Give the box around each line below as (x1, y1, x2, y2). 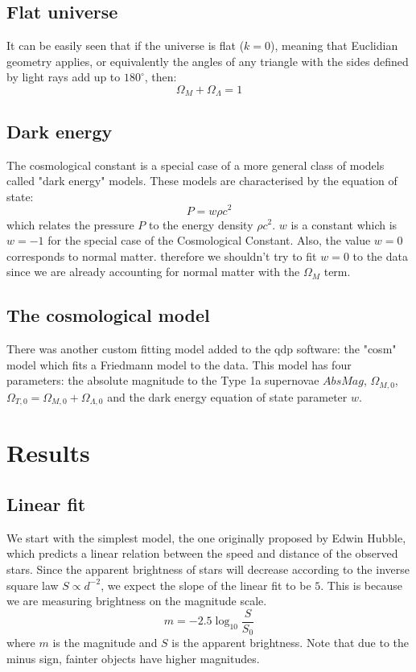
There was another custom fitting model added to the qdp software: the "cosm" (6, 340, 397, 357)
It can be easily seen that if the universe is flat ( (6, 37, 245, 54)
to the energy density (148, 216, 253, 233)
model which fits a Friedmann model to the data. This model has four (6, 356, 352, 373)
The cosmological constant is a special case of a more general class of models (6, 156, 385, 173)
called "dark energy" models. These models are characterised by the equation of (6, 172, 397, 189)
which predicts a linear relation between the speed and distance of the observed (6, 545, 398, 562)
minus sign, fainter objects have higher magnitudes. (6, 649, 260, 666)
